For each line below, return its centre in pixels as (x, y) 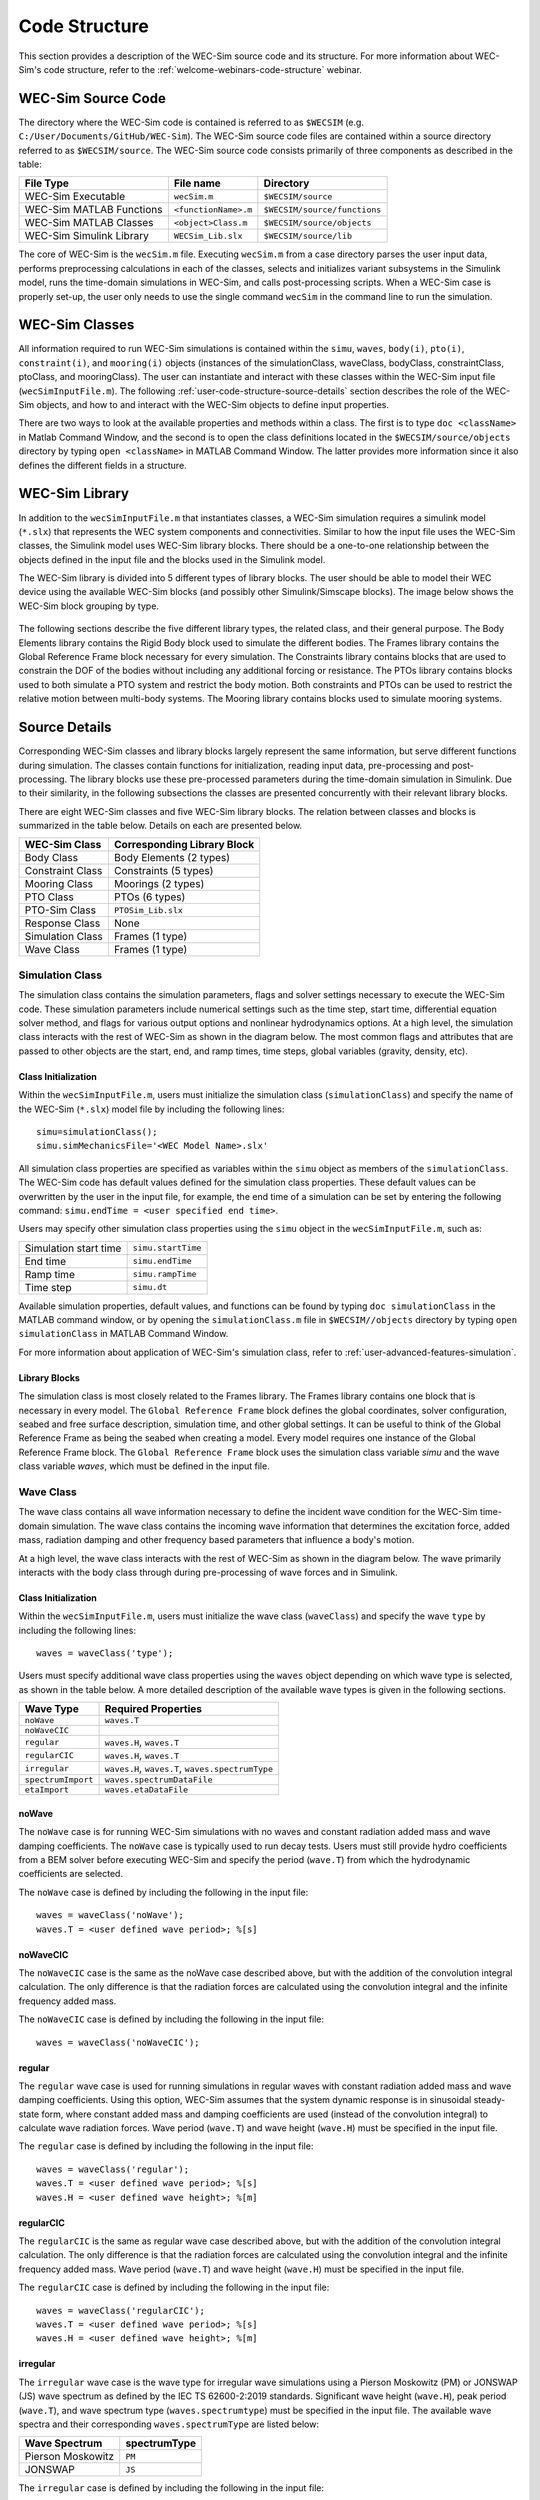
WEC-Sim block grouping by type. (89, 606)
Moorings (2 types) (159, 884)
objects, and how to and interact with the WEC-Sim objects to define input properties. (213, 405)
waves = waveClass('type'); (105, 1653)
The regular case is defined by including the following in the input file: (166, 2146)
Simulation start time (73, 1248)
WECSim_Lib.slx (208, 235)
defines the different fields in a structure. (102, 465)
